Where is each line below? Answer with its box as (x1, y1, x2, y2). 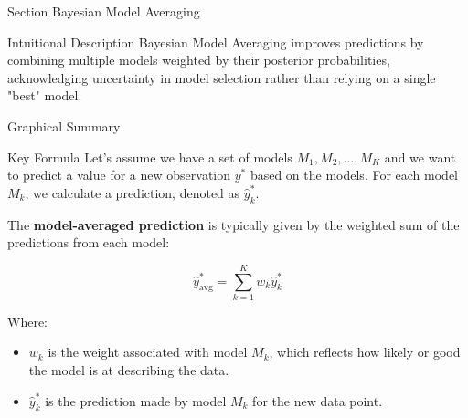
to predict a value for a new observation (7, 165, 231, 184)
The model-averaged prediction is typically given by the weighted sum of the (7, 214, 460, 234)
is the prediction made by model (45, 391, 227, 410)
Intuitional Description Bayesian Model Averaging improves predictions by (7, 32, 424, 51)
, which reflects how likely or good (269, 342, 461, 361)
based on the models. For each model (250, 165, 459, 184)
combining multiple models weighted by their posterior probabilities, (7, 50, 390, 69)
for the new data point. (252, 391, 383, 410)
